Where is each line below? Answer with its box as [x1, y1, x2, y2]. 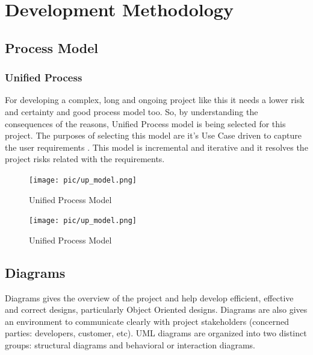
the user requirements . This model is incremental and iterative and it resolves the [5, 140, 308, 153]
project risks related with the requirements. [5, 152, 165, 165]
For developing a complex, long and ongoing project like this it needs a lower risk [5, 93, 305, 106]
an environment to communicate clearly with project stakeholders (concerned [5, 315, 290, 327]
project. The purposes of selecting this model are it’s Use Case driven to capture [5, 129, 302, 142]
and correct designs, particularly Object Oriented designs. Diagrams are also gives [5, 303, 308, 316]
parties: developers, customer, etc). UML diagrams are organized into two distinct [5, 327, 307, 339]
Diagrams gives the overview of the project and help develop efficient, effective [5, 291, 294, 304]
